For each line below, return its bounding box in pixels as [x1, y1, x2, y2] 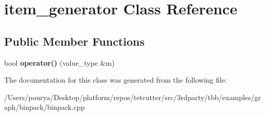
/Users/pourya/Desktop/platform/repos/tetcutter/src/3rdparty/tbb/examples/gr [4, 91, 261, 102]
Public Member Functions [4, 33, 145, 49]
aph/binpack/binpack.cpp [4, 102, 85, 112]
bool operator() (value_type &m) [4, 57, 115, 68]
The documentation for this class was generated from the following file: [4, 74, 227, 85]
